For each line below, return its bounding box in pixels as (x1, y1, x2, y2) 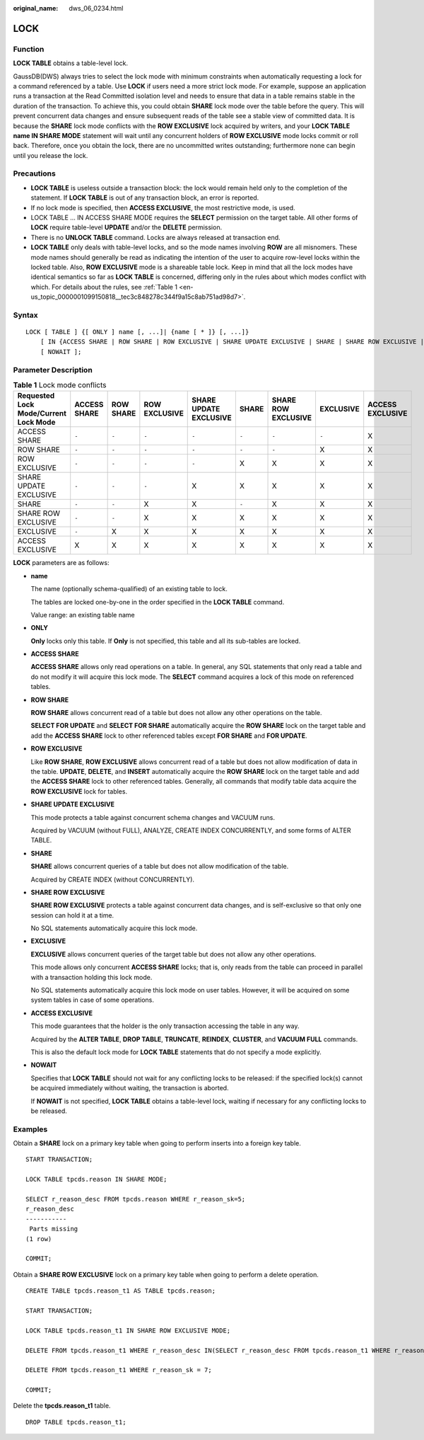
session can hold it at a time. (30, 910, 114, 920)
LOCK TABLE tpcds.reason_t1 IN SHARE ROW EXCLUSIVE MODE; (25, 1326, 231, 1335)
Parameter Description (13, 365, 93, 375)
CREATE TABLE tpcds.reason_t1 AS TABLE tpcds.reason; (25, 1287, 216, 1295)
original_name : (13, 4, 59, 12)
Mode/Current (17, 408, 67, 418)
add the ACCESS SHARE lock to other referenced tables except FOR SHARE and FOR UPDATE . (30, 731, 307, 740)
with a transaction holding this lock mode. (30, 973, 153, 981)
